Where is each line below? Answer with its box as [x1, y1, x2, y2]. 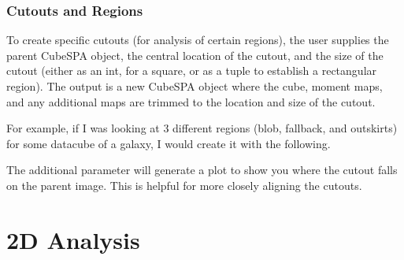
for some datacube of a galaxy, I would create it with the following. [6, 135, 331, 151]
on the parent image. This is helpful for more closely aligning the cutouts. [6, 176, 362, 193]
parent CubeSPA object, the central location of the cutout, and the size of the [6, 46, 384, 63]
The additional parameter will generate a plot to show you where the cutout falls [6, 162, 398, 178]
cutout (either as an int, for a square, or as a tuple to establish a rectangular [6, 62, 377, 79]
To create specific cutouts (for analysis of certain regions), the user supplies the [6, 32, 389, 48]
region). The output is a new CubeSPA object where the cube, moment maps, [6, 78, 383, 94]
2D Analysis [6, 223, 140, 255]
